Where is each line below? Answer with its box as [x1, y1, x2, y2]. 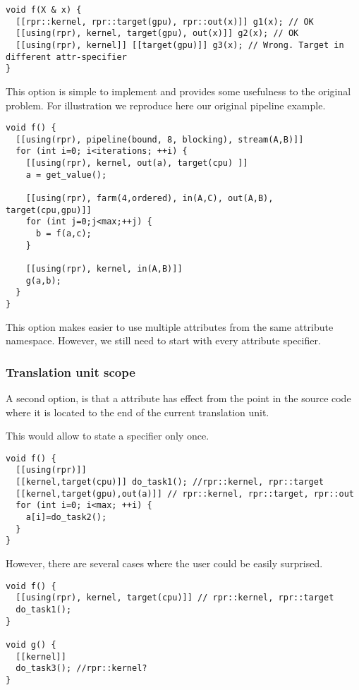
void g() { [6, 639, 56, 650]
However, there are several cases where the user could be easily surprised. [6, 556, 323, 571]
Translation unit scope [6, 363, 135, 380]
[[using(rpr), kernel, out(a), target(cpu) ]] [25, 158, 248, 169]
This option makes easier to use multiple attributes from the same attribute [6, 319, 334, 334]
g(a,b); [25, 275, 61, 286]
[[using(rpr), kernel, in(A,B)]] [25, 264, 183, 274]
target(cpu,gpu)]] [6, 205, 92, 215]
